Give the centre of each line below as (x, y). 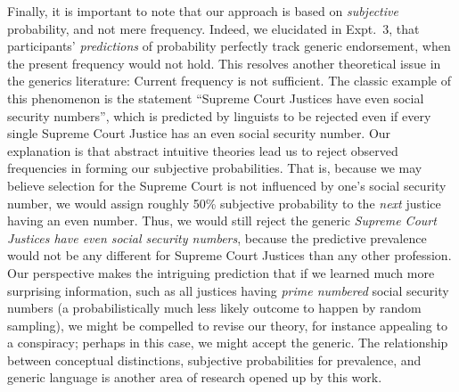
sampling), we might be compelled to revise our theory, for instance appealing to (227, 325)
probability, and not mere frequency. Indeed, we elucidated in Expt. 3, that (213, 28)
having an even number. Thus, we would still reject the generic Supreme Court (222, 220)
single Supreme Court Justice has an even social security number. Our (199, 133)
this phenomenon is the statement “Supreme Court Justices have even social (216, 98)
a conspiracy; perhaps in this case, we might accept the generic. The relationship (228, 343)
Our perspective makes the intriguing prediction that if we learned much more (221, 272)
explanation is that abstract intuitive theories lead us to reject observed (203, 150)
